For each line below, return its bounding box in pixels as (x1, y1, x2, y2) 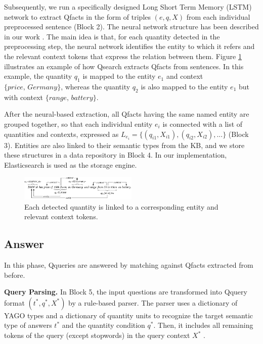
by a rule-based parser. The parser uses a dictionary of (68, 297, 238, 308)
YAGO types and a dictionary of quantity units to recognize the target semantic (4, 310, 253, 320)
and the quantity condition (62, 320, 145, 330)
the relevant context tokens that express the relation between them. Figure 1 (4, 51, 242, 61)
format (4, 297, 25, 308)
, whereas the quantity (61, 81, 130, 91)
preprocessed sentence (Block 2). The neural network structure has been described (4, 21, 259, 32)
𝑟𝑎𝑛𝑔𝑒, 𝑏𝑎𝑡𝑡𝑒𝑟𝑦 (49, 94, 93, 102)
